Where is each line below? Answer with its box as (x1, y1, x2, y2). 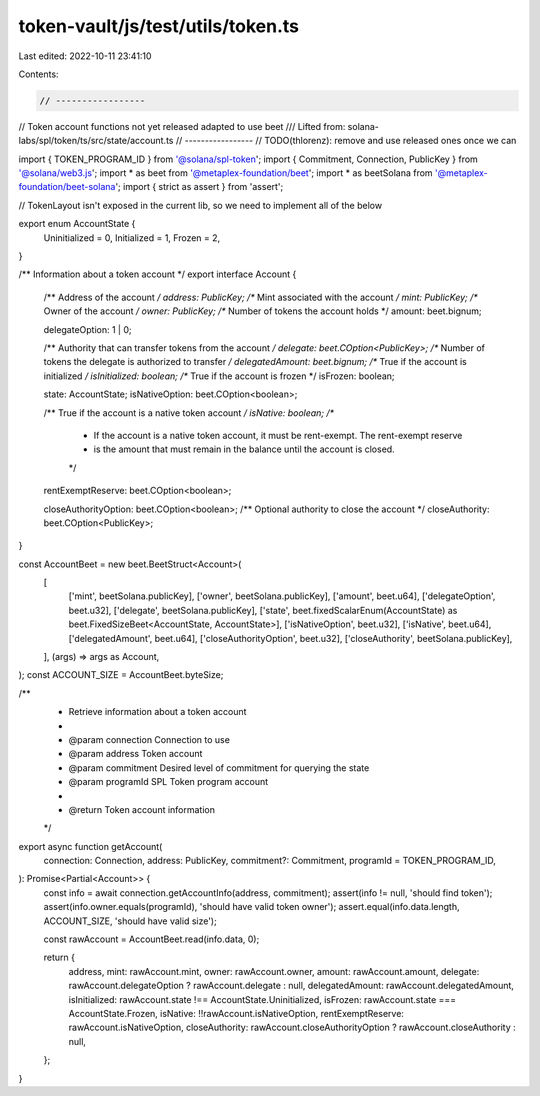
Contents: (18, 68, 59, 80)
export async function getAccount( (18, 840, 163, 852)
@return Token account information (68, 803, 215, 815)
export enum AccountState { (18, 218, 136, 230)
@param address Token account (68, 748, 203, 760)
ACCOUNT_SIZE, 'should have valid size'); (43, 915, 217, 927)
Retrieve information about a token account (68, 706, 247, 718)
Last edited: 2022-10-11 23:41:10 (18, 50, 152, 62)
